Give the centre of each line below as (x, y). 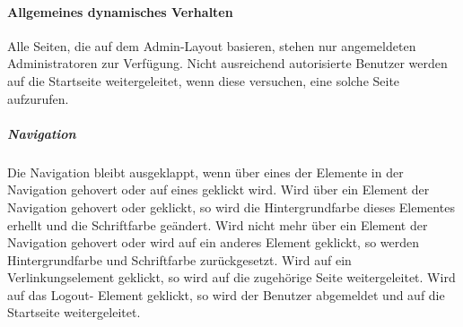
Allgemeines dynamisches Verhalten (120, 11)
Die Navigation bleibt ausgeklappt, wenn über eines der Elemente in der (205, 172)
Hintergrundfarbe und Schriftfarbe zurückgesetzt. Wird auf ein (179, 259)
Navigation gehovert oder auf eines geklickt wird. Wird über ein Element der (218, 189)
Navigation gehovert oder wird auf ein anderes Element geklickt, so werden (214, 242)
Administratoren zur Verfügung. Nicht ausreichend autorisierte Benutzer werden (227, 63)
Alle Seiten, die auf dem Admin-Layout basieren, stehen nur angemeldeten (212, 45)
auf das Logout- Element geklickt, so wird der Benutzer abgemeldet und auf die (226, 294)
